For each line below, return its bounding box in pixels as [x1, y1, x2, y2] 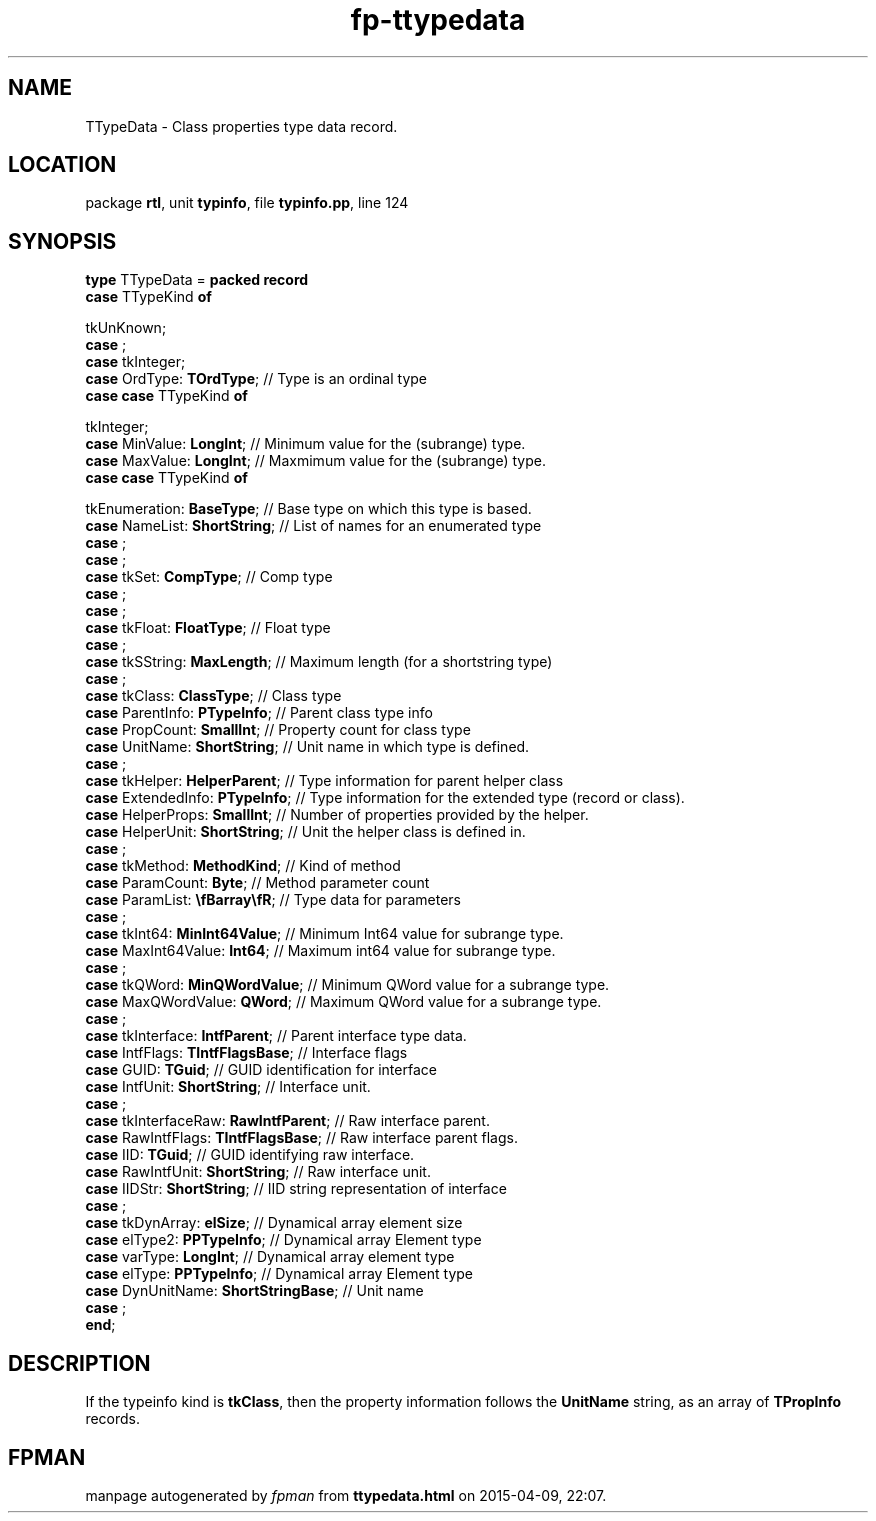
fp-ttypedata [350, 3, 526, 37]
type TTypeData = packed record [85, 271, 309, 289]
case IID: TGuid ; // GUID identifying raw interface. [85, 1146, 415, 1164]
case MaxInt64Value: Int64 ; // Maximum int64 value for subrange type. [85, 942, 556, 960]
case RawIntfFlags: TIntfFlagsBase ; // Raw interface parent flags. [85, 1129, 518, 1147]
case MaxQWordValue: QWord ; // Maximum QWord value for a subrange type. [85, 993, 602, 1011]
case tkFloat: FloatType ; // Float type [85, 619, 331, 637]
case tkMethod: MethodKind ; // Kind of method [85, 857, 401, 875]
